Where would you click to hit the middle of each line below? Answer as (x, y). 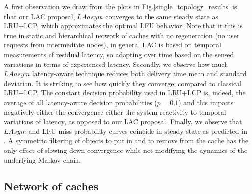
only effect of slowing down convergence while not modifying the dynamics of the (126, 150)
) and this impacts (206, 102)
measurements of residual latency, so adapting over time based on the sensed (119, 54)
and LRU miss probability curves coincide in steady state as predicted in (138, 131)
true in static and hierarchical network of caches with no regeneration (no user (122, 35)
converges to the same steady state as (162, 16)
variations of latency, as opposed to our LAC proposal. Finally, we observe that (123, 121)
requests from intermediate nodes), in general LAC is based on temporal (113, 45)
